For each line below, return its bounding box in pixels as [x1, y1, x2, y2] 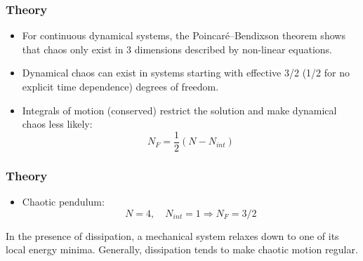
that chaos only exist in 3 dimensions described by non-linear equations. [22, 41, 332, 56]
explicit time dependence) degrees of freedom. [22, 79, 219, 93]
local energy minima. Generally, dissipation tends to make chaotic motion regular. [6, 242, 358, 257]
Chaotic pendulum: [22, 194, 105, 209]
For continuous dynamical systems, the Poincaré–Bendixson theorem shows [22, 28, 345, 43]
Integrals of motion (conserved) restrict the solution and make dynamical [22, 102, 337, 117]
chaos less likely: [22, 116, 93, 131]
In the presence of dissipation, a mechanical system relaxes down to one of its [6, 228, 339, 243]
